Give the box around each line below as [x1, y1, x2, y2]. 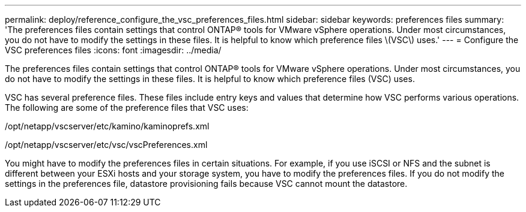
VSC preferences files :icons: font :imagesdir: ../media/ [5, 45, 222, 55]
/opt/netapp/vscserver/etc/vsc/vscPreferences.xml [5, 140, 208, 150]
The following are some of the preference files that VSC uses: [5, 102, 249, 113]
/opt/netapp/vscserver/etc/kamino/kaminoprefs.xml [5, 121, 210, 131]
